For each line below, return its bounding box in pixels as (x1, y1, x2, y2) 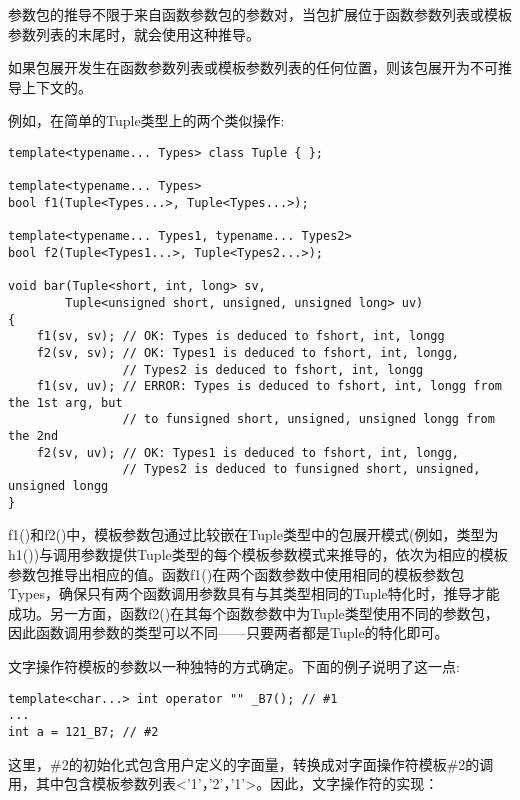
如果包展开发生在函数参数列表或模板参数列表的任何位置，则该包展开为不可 (8, 57, 498, 78)
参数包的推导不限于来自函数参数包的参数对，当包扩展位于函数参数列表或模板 (8, 4, 512, 24)
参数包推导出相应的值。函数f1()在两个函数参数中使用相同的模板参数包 (8, 563, 465, 584)
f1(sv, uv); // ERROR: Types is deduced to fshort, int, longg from (36, 379, 502, 394)
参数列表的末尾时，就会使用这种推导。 (8, 23, 260, 44)
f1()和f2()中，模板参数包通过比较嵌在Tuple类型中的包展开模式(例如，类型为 (8, 524, 499, 545)
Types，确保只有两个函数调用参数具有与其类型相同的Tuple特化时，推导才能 (8, 583, 500, 604)
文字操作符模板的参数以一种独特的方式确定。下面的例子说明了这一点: (8, 655, 460, 676)
